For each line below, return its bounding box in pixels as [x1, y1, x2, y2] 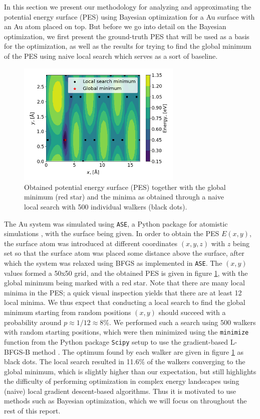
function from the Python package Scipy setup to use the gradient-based [4, 336, 228, 347]
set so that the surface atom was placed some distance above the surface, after [4, 248, 244, 258]
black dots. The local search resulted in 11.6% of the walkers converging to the [4, 356, 245, 367]
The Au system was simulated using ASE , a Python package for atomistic [4, 218, 228, 229]
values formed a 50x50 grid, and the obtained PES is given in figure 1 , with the [4, 267, 248, 278]
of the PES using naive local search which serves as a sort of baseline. [4, 50, 218, 61]
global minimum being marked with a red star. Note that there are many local [4, 277, 245, 288]
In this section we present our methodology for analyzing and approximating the [4, 2, 251, 12]
